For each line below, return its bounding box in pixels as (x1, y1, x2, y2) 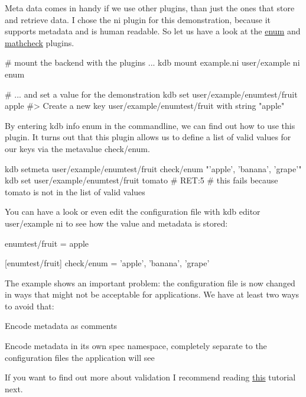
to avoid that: (5, 299, 54, 312)
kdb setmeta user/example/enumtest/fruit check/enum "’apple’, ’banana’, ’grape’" (5, 162, 302, 175)
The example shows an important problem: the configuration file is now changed (5, 276, 295, 289)
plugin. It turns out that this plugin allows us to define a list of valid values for (5, 131, 291, 143)
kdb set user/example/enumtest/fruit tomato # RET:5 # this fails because (5, 174, 278, 186)
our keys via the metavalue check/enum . (5, 142, 150, 154)
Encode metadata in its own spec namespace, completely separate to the (5, 340, 267, 352)
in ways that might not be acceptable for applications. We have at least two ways (5, 288, 300, 301)
